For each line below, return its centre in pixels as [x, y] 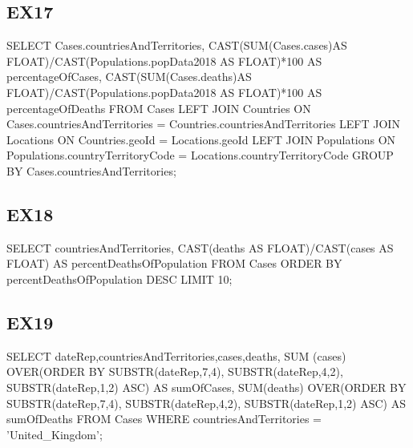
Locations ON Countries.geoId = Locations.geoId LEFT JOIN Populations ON [201, 139]
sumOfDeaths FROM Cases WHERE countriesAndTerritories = [164, 419]
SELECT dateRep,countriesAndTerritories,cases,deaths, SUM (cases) [176, 355]
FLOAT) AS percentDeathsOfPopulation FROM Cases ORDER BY [174, 263]
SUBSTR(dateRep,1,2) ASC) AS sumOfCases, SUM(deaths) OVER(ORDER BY [206, 387]
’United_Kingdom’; [55, 434]
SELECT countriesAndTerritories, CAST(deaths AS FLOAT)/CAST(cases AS [200, 247]
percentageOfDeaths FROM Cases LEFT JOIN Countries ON [159, 108]
